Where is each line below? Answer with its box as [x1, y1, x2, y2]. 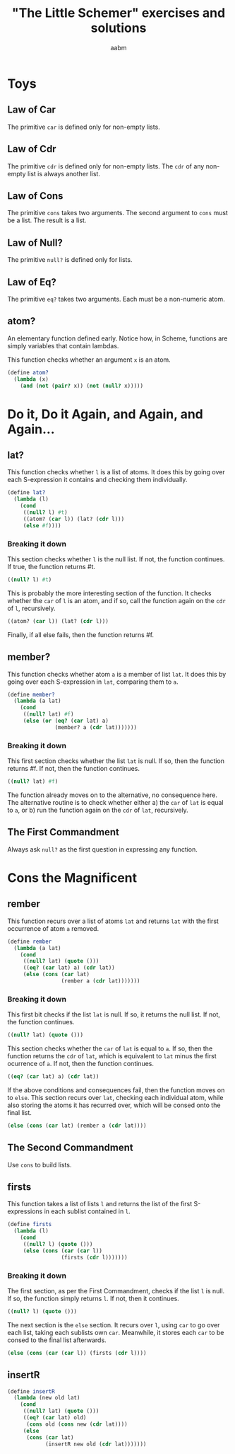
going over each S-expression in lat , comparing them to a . [7, 677, 179, 686]
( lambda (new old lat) [13, 1395, 80, 1402]
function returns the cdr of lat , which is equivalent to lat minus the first [7, 1052, 217, 1060]
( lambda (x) [13, 375, 49, 383]
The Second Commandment [7, 1142, 134, 1154]
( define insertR [7, 1387, 55, 1395]
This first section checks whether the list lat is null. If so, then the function [7, 757, 224, 765]
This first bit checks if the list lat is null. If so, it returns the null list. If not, [7, 1010, 221, 1019]
